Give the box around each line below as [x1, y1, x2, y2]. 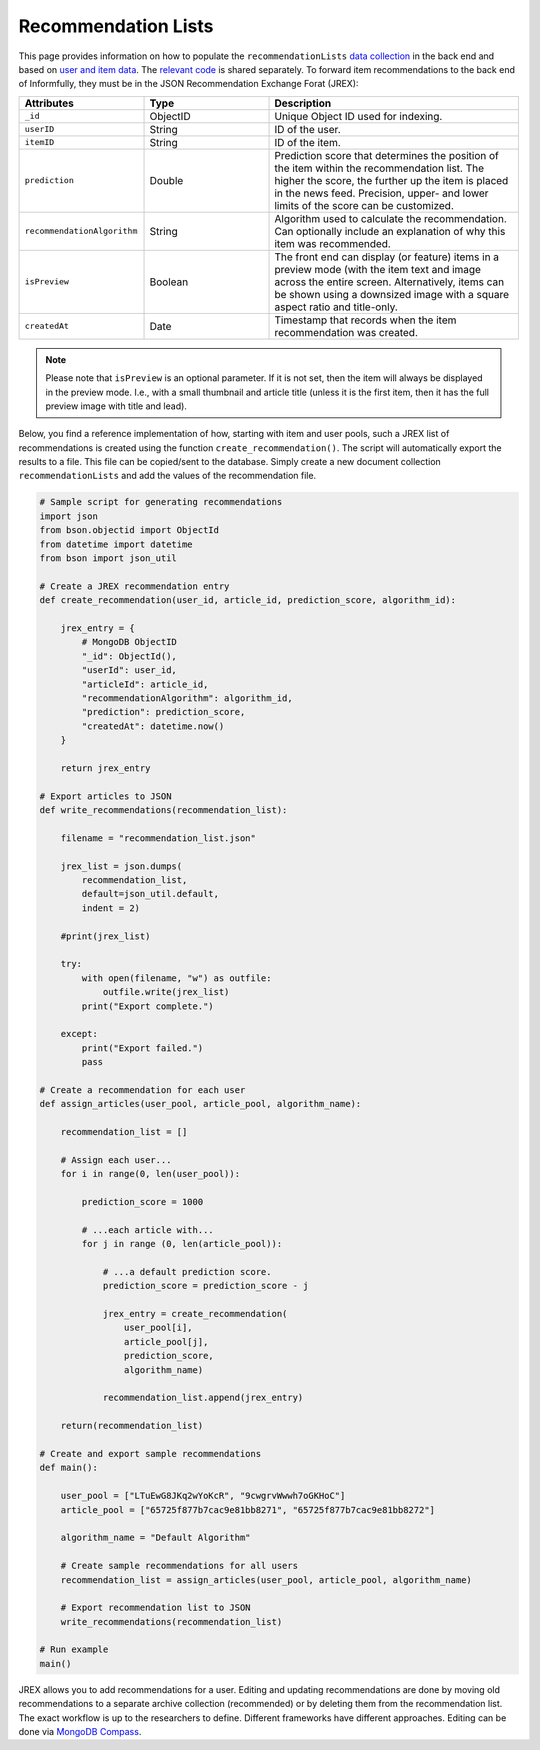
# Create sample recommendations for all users [60, 1560, 299, 1572]
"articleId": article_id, [81, 678, 209, 690]
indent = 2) [81, 902, 140, 914]
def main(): [39, 1462, 99, 1474]
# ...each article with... [81, 1224, 214, 1235]
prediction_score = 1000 [81, 1196, 204, 1207]
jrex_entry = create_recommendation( [102, 1308, 288, 1320]
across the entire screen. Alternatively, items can [274, 275, 505, 289]
